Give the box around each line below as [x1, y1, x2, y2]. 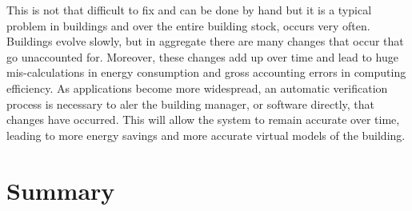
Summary [6, 173, 115, 206]
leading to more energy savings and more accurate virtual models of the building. [6, 126, 406, 143]
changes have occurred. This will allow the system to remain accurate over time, [6, 111, 400, 128]
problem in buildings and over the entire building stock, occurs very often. [6, 17, 370, 34]
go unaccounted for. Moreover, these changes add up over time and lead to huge [6, 48, 398, 65]
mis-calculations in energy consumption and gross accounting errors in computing [6, 64, 406, 81]
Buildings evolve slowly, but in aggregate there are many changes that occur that [6, 33, 404, 50]
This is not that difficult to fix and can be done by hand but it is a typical [6, 2, 372, 18]
